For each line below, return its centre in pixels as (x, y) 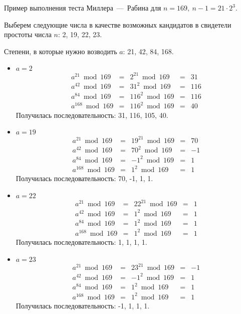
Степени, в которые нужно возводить (61, 51)
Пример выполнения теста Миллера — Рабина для (83, 8)
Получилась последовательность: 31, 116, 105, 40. (92, 115)
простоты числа (28, 34)
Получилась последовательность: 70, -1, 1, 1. (84, 178)
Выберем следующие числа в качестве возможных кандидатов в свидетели (118, 24)
